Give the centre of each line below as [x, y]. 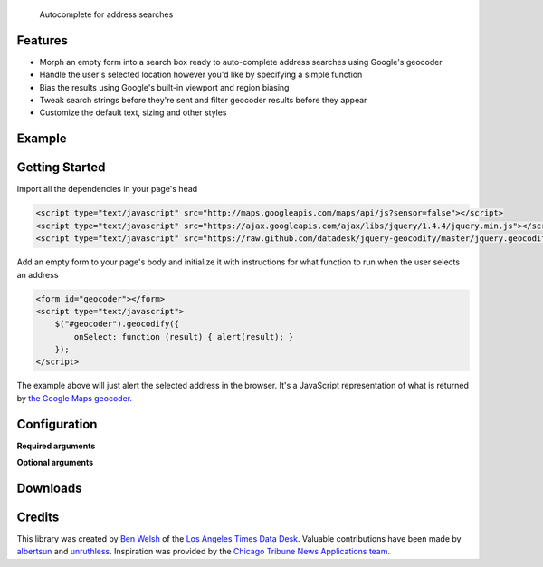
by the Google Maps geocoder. [75, 398]
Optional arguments [55, 463]
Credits [38, 517]
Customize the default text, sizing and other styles [133, 112]
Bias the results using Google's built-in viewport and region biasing [164, 87]
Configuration [57, 424]
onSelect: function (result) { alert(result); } [184, 336]
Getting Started [61, 168]
